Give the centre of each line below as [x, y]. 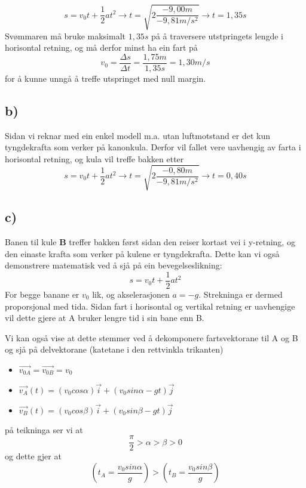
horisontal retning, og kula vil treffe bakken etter [94, 158]
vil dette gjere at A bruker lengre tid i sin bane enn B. [105, 318]
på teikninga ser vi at [44, 429]
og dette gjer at [33, 456]
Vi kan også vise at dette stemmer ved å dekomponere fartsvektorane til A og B [152, 337]
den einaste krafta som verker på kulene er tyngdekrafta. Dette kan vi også [142, 253]
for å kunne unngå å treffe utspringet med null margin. [105, 78]
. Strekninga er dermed [241, 294]
